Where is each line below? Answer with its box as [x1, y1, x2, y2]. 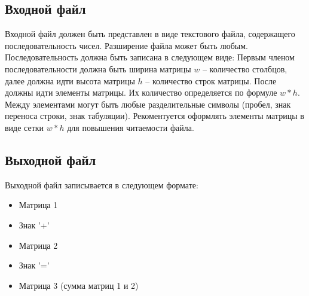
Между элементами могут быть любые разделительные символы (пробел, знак [5, 97, 291, 110]
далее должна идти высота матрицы [5, 74, 135, 87]
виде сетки [5, 121, 44, 133]
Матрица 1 [19, 199, 58, 211]
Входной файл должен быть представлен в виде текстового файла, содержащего [5, 28, 295, 40]
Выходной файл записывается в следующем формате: [5, 178, 198, 191]
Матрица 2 [19, 239, 58, 251]
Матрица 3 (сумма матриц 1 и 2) [19, 279, 139, 291]
